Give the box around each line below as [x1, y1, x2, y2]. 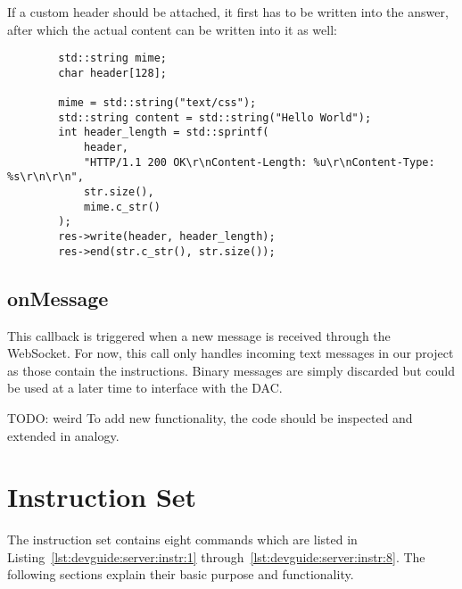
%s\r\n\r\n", [7, 170, 84, 184]
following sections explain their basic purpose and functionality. [7, 565, 354, 584]
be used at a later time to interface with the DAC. [7, 378, 283, 397]
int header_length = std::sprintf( [58, 126, 269, 139]
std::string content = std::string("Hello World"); [58, 111, 372, 124]
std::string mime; [58, 52, 167, 65]
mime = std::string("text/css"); [58, 96, 257, 110]
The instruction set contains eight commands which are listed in [7, 530, 358, 549]
